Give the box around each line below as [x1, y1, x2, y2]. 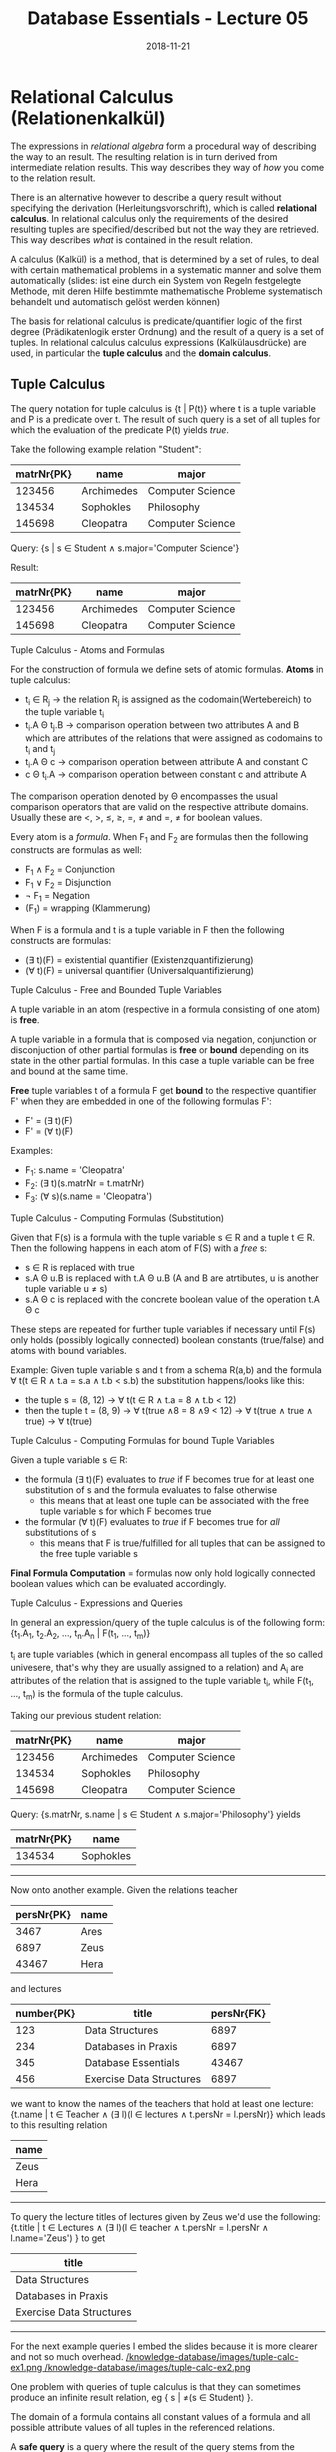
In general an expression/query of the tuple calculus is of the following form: [10, 1616, 326, 1628]
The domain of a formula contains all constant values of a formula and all [10, 2410, 311, 2422]
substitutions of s [24, 1526, 97, 1538]
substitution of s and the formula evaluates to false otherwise [24, 1483, 278, 1496]
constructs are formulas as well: [10, 844, 143, 856]
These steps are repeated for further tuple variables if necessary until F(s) [10, 1323, 316, 1335]
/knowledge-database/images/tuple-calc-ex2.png [44, 2361, 252, 2373]
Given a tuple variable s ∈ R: [10, 1453, 128, 1466]
